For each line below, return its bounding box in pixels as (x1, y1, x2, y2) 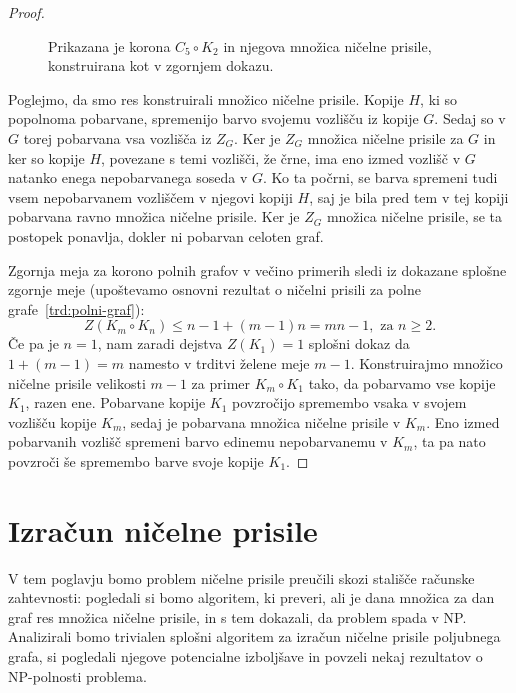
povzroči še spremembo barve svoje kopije (8, 450, 264, 471)
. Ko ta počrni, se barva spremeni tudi (263, 167, 498, 188)
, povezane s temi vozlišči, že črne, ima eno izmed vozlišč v (101, 147, 461, 168)
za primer (191, 372, 251, 393)
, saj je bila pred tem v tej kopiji (309, 186, 509, 207)
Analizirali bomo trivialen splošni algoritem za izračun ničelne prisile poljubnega (8, 626, 501, 647)
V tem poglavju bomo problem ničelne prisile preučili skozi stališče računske (8, 567, 475, 588)
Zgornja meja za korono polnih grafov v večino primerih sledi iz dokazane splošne (8, 259, 507, 280)
